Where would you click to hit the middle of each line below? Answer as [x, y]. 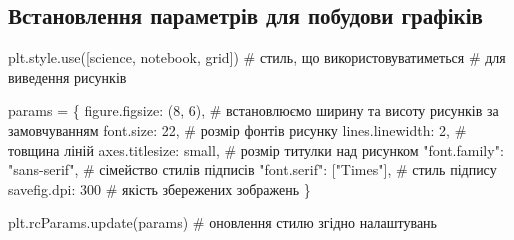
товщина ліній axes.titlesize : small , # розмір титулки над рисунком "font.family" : [256, 149]
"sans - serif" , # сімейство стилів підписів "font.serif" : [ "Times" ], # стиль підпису [252, 169]
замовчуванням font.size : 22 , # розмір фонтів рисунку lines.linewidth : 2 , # [237, 129]
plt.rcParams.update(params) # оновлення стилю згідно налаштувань [222, 222]
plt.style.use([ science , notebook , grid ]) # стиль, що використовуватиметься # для [257, 57]
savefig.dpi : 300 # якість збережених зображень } [159, 188]
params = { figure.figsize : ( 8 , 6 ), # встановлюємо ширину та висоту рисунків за [253, 110]
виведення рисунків [67, 76]
